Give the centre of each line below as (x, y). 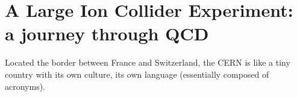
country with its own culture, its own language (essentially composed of (137, 74)
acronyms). (25, 86)
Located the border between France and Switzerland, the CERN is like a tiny (148, 62)
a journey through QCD (107, 33)
